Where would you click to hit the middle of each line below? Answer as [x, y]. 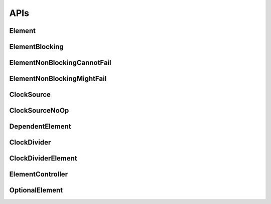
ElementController [38, 174]
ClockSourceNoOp [39, 111]
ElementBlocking [36, 47]
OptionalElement [36, 190]
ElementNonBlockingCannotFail [60, 63]
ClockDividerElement [43, 158]
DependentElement [40, 127]
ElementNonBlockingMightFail [58, 79]
